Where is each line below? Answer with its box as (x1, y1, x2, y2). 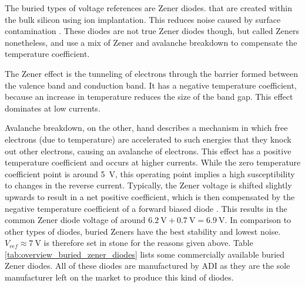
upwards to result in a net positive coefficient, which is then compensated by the (5, 190, 295, 202)
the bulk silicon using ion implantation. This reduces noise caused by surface (5, 13, 281, 25)
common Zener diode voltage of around (5, 214, 146, 226)
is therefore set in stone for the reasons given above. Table (43, 237, 253, 249)
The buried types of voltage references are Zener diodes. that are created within (5, 2, 292, 13)
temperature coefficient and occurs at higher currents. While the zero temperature (5, 156, 301, 168)
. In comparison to (224, 214, 291, 226)
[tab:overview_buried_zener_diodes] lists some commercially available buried (5, 248, 285, 260)
